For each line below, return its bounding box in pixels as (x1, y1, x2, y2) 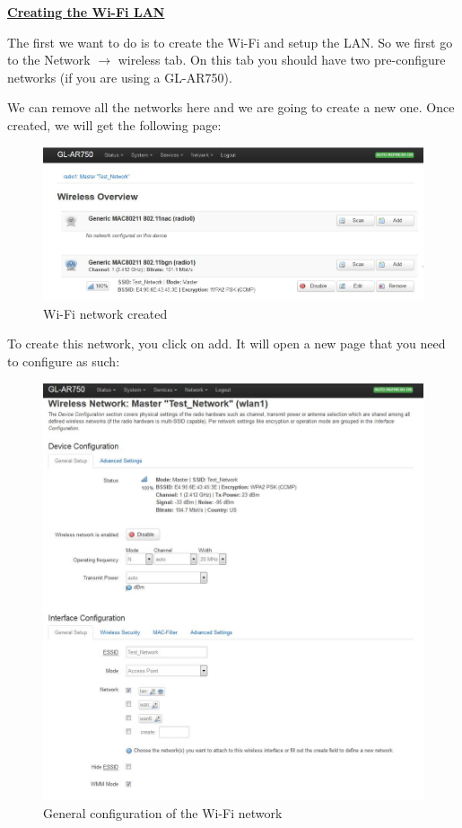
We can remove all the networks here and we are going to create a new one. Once (7, 98, 455, 117)
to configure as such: (7, 351, 120, 370)
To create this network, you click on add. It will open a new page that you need (7, 334, 446, 353)
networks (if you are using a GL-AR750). (7, 67, 232, 86)
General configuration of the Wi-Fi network (43, 804, 283, 822)
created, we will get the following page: (7, 115, 222, 134)
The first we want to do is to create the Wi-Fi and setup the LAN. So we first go (7, 32, 453, 51)
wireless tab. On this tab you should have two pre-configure (118, 50, 446, 69)
